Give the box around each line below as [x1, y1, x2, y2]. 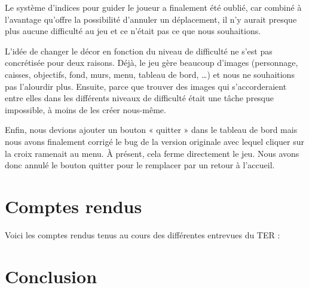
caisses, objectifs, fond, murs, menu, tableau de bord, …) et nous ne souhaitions [5, 68, 295, 80]
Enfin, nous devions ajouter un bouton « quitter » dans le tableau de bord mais [5, 123, 298, 136]
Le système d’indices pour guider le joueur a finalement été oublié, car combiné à [5, 1, 302, 13]
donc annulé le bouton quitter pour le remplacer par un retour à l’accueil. [5, 159, 275, 171]
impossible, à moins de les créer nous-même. [5, 103, 166, 116]
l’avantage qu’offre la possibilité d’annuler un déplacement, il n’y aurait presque [5, 13, 297, 25]
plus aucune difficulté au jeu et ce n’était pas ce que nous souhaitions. [5, 25, 261, 37]
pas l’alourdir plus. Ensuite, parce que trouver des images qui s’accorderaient [5, 80, 287, 92]
